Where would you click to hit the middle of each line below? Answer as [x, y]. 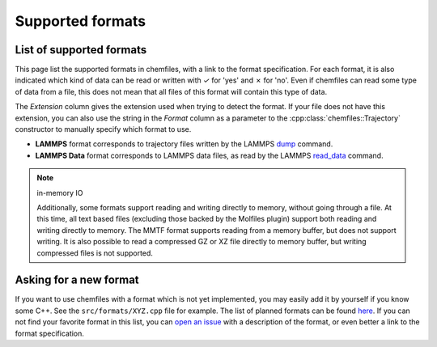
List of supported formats [81, 50]
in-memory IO [60, 193]
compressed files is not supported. [95, 253]
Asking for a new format [77, 280]
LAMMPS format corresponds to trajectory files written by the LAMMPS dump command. [184, 144]
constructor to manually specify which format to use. [103, 129]
